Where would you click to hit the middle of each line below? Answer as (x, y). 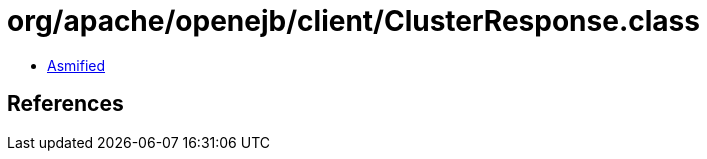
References (65, 104)
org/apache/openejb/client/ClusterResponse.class (353, 21)
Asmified (76, 65)
